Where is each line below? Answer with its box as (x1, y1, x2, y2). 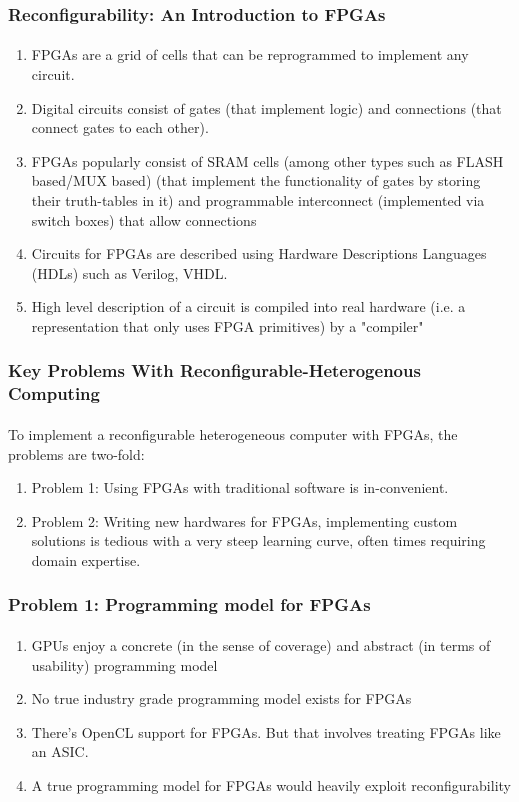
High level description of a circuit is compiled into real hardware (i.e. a (31, 296, 466, 317)
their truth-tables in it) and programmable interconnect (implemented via (31, 190, 485, 210)
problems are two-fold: (8, 443, 145, 464)
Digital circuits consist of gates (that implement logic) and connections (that (31, 97, 502, 118)
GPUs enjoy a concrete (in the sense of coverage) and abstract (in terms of (31, 634, 491, 655)
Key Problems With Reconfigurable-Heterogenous (8, 358, 421, 383)
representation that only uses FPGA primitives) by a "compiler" (31, 315, 424, 336)
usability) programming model (31, 654, 218, 675)
